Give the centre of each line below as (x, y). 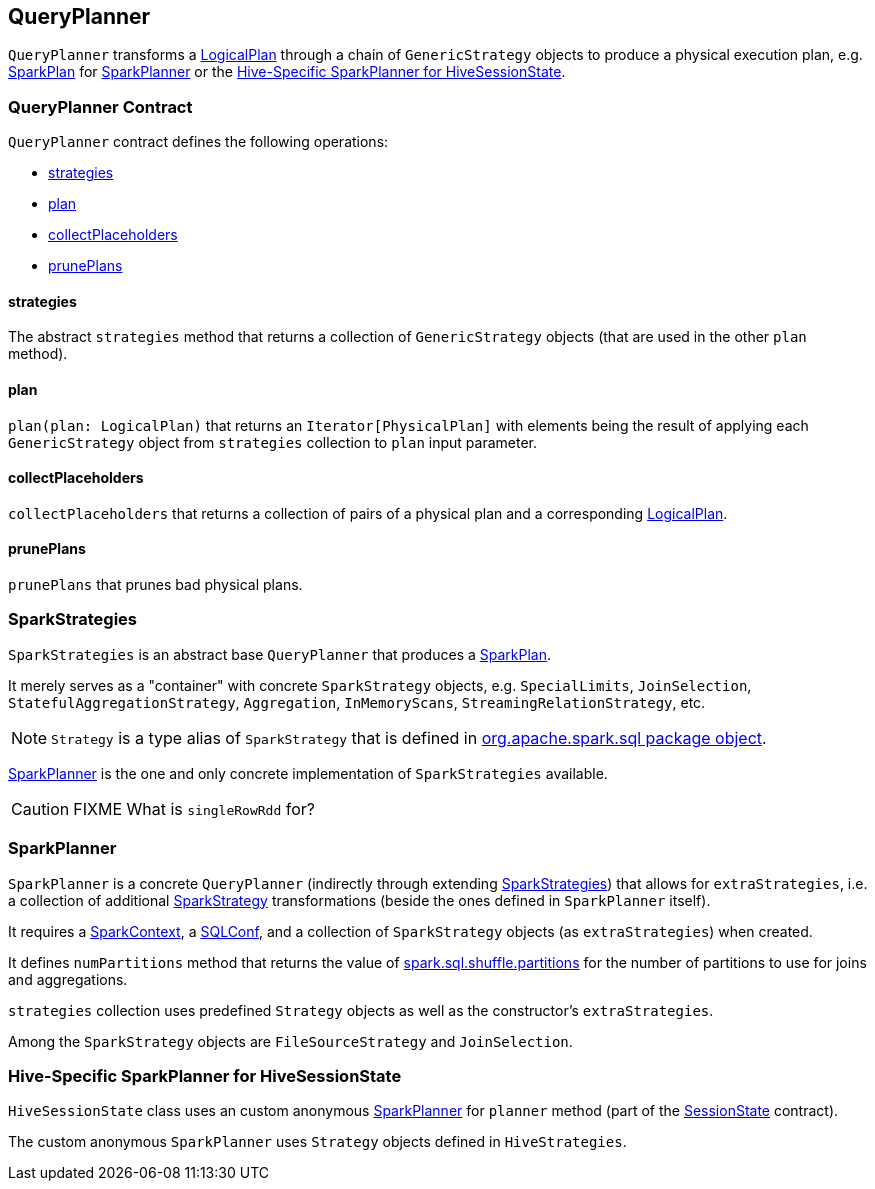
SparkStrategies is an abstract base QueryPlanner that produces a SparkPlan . (280, 654)
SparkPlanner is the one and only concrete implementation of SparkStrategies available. (308, 773)
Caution (40, 808)
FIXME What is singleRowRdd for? (194, 808)
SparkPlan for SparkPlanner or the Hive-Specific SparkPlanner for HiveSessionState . (287, 72)
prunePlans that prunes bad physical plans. (155, 585)
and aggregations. (68, 979)
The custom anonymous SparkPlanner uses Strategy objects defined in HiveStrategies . (317, 1142)
